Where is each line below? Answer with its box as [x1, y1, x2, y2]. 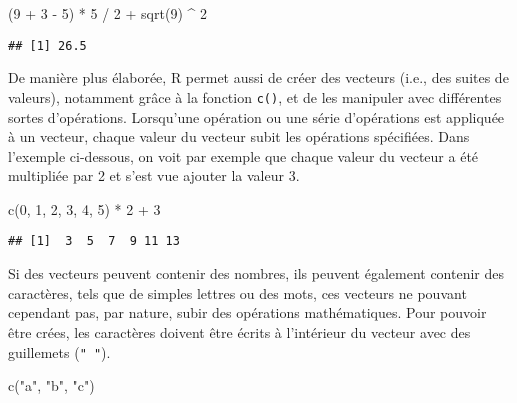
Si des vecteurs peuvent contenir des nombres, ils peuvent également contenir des [8, 263, 505, 284]
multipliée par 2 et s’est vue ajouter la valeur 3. [8, 165, 300, 186]
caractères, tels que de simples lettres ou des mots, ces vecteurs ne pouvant [8, 282, 467, 303]
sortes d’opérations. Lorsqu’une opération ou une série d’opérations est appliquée [8, 106, 505, 127]
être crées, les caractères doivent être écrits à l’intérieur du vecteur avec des [8, 321, 471, 342]
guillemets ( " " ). [8, 341, 111, 362]
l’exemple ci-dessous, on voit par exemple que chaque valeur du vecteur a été [8, 145, 479, 166]
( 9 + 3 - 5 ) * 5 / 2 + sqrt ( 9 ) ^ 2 [8, 3, 207, 23]
